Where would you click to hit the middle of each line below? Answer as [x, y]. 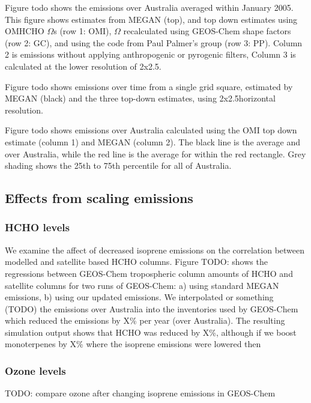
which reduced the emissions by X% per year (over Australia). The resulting [145, 320]
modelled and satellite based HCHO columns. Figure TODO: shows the [136, 262]
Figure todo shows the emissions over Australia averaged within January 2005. [149, 7]
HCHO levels [37, 227]
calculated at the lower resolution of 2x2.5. [83, 66]
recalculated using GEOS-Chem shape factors [207, 31]
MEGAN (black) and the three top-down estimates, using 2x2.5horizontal [140, 98]
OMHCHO [25, 31]
